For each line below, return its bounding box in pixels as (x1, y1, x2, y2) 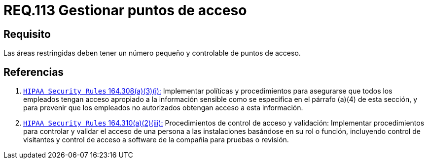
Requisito (3, 28, 51, 40)
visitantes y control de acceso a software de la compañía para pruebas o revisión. (23, 135, 289, 144)
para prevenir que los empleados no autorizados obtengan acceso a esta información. (23, 103, 303, 112)
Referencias (3, 65, 64, 78)
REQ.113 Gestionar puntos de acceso (3, 2, 247, 19)
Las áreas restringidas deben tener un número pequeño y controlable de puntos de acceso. (3, 49, 301, 58)
